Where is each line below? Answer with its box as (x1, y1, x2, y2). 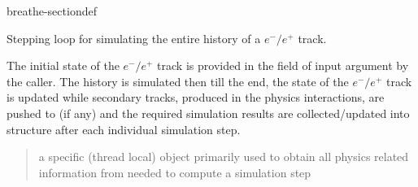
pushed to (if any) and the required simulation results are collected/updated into (7, 104, 410, 121)
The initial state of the (7, 57, 120, 74)
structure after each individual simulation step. (7, 120, 241, 137)
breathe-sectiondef (7, 2, 97, 19)
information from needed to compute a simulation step (38, 163, 311, 180)
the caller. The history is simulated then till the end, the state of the (7, 72, 349, 89)
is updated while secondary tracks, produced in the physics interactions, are (7, 89, 385, 106)
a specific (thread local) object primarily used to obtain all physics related (38, 148, 409, 165)
